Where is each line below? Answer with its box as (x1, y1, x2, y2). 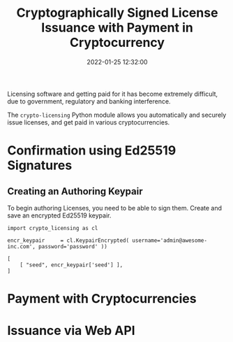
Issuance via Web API (7, 323, 135, 339)
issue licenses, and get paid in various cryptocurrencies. (7, 117, 170, 127)
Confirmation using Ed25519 (7, 143, 176, 159)
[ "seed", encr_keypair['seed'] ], (20, 261, 123, 269)
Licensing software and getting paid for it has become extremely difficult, (7, 90, 218, 98)
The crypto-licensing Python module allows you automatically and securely (7, 111, 227, 119)
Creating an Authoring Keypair (7, 185, 143, 197)
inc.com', (7, 243, 36, 250)
